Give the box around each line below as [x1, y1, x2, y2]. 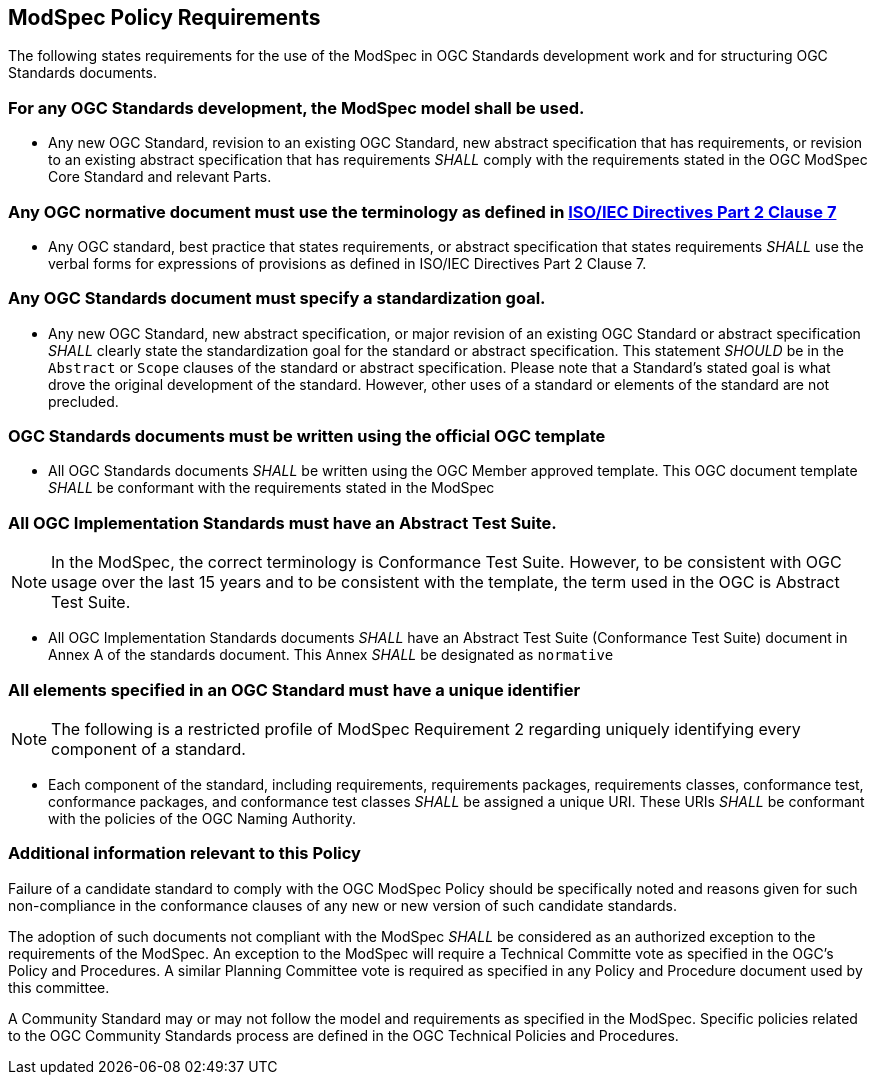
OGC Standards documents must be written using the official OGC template [8, 426, 606, 447]
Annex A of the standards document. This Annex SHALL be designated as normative [48, 646, 614, 664]
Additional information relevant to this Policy [8, 843, 361, 864]
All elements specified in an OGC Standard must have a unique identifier [8, 679, 581, 700]
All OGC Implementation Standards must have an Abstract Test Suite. [8, 512, 557, 533]
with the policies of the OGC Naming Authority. [48, 809, 356, 827]
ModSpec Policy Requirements [8, 5, 321, 30]
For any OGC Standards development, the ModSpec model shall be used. [8, 97, 585, 118]
